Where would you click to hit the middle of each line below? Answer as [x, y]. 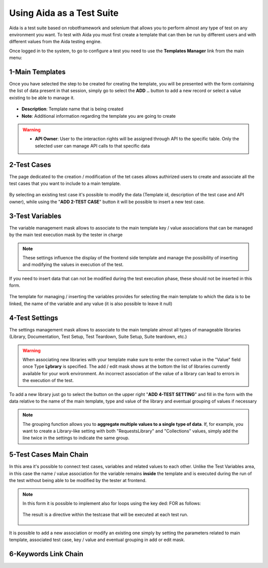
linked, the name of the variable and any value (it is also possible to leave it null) [91, 304]
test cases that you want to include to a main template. [65, 183]
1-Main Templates [37, 72]
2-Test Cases [30, 165]
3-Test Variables [35, 216]
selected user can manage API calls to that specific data [92, 146]
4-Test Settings [33, 318]
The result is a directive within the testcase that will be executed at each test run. [105, 515]
